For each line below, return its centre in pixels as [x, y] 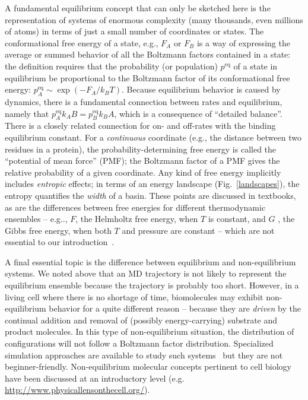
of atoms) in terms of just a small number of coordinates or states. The [134, 31]
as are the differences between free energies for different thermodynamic [135, 207]
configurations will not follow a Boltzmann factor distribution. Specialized [139, 343]
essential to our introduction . [60, 242]
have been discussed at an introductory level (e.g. [95, 378]
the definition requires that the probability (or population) [111, 66]
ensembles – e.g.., [36, 219]
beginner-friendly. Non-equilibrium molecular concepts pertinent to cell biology [148, 366]
